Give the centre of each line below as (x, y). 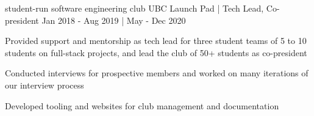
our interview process (45, 85)
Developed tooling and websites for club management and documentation (142, 105)
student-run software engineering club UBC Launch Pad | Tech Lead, (134, 8)
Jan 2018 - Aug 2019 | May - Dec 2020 (114, 20)
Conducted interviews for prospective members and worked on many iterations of (157, 73)
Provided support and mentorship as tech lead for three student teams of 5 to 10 (156, 41)
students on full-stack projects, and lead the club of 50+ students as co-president (156, 52)
